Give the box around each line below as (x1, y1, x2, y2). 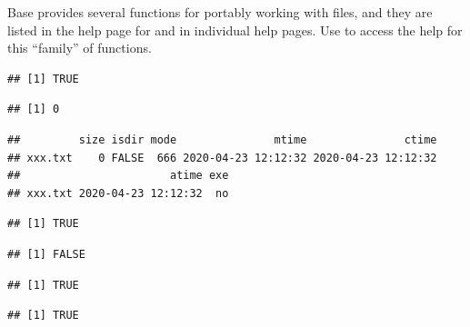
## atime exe (7, 169, 229, 183)
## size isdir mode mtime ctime (7, 133, 437, 146)
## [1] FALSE (7, 247, 85, 261)
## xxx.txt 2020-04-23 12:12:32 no (7, 186, 229, 200)
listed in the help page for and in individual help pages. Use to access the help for (7, 20, 463, 39)
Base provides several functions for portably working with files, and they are (7, 3, 433, 21)
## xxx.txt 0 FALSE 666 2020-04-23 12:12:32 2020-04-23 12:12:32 (7, 151, 437, 164)
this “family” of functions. (7, 38, 152, 57)
